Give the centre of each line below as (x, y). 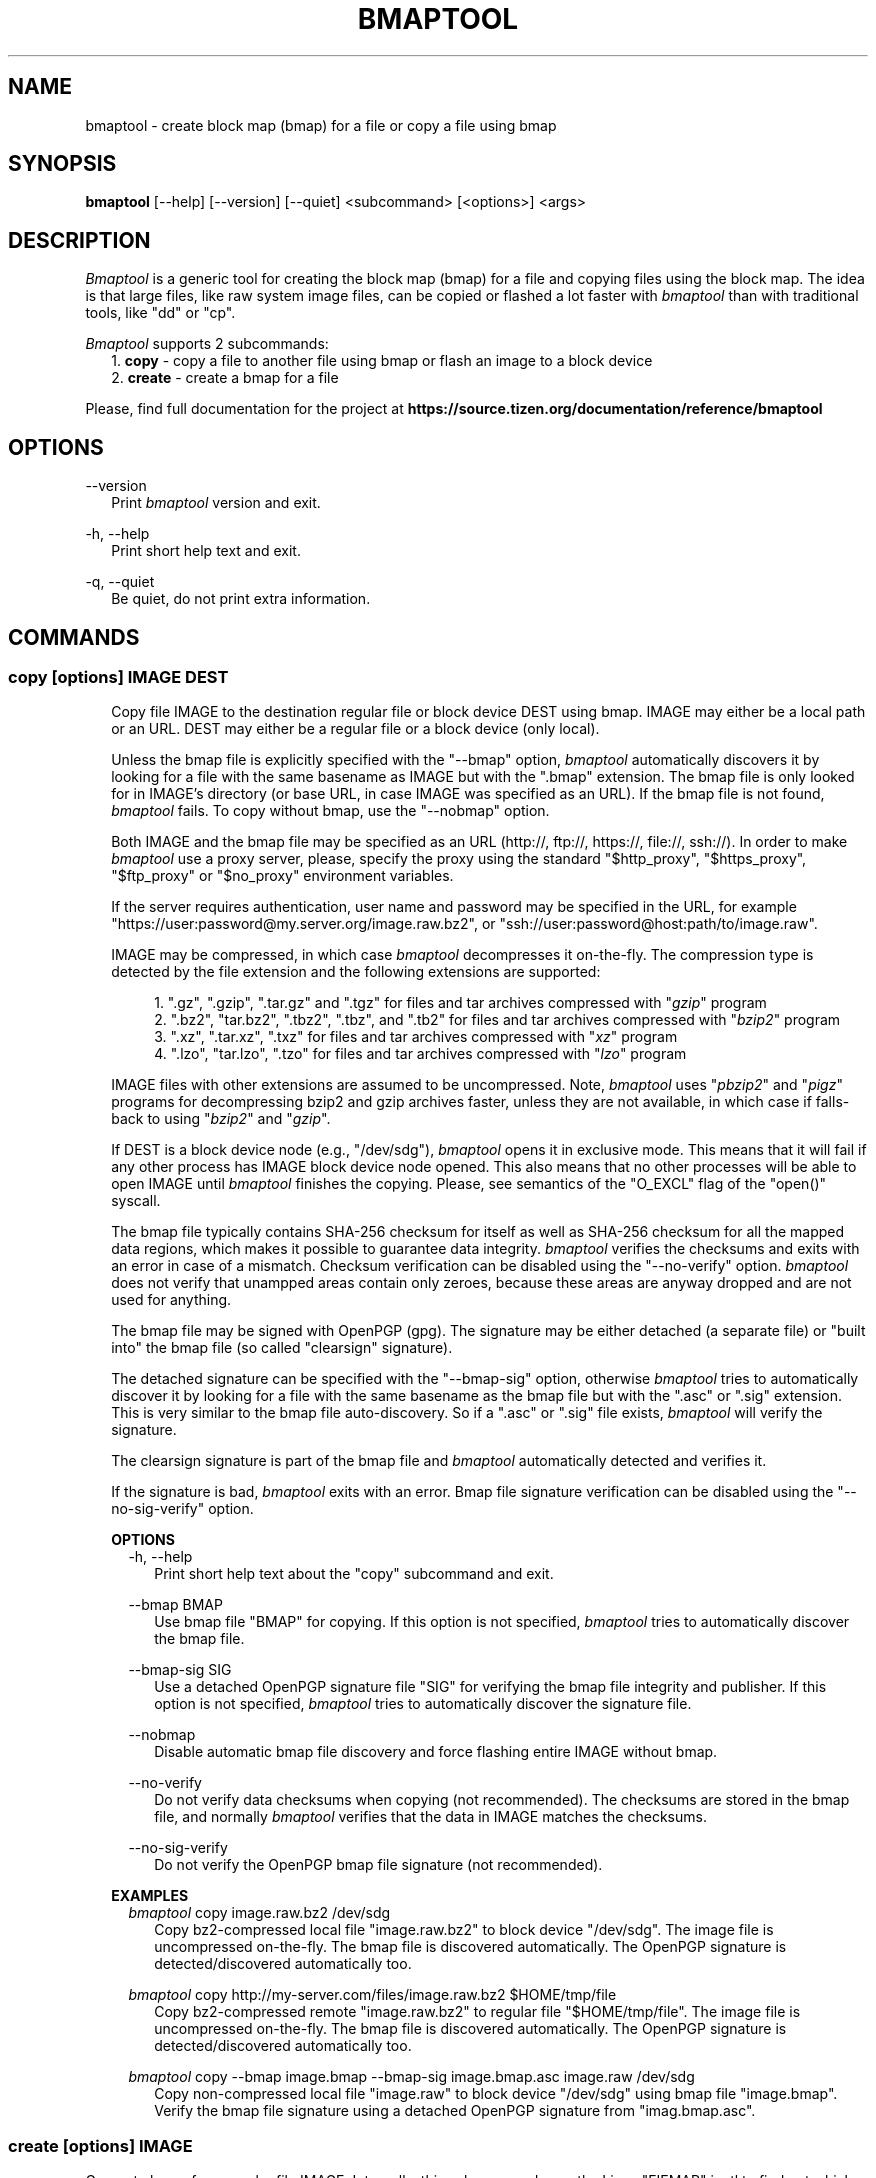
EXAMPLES (150, 1896)
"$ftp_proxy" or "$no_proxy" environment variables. (282, 876)
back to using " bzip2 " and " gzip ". (221, 1119)
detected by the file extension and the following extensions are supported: (356, 972)
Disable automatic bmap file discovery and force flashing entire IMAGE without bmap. (436, 1752)
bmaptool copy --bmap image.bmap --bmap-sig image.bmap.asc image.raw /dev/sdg (411, 2077)
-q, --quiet (120, 582)
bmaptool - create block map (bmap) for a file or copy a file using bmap (321, 125)
